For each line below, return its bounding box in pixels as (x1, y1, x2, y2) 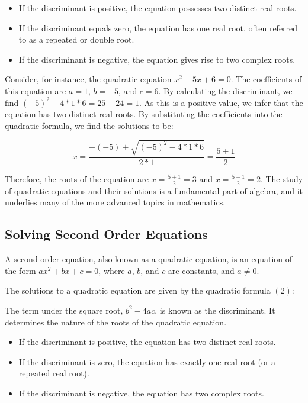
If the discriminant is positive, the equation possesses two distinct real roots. (18, 2, 297, 14)
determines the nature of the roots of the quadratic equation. (5, 315, 227, 328)
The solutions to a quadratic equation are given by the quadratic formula (5, 284, 271, 296)
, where (98, 264, 125, 276)
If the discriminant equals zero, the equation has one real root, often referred (18, 21, 298, 34)
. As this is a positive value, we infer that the (139, 96, 303, 108)
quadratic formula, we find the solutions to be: (5, 119, 174, 131)
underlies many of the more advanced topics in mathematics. (5, 196, 226, 208)
